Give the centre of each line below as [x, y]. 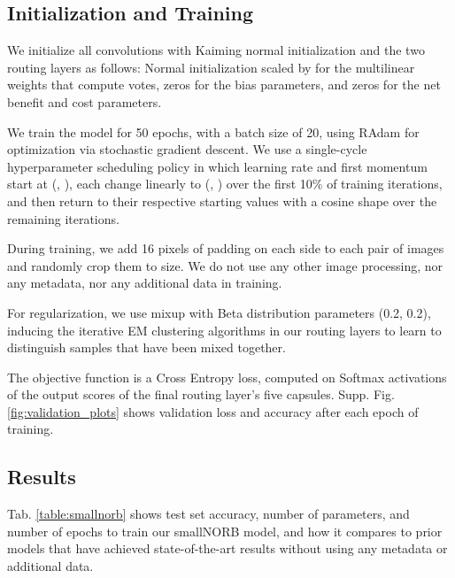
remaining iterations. [63, 218]
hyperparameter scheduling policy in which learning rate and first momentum [217, 166]
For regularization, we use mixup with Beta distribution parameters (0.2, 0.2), [219, 312]
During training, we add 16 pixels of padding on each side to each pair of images [226, 248]
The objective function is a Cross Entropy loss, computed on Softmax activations [227, 377]
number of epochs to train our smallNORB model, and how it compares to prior [225, 531]
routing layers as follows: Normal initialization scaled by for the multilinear [211, 67]
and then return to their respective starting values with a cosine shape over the [222, 200]
